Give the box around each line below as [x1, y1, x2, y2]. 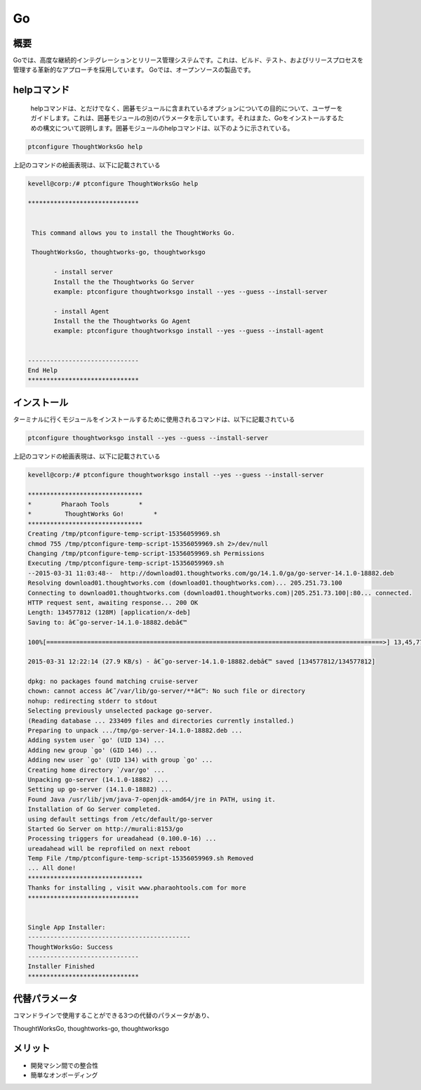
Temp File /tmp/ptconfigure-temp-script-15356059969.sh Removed [27, 855, 254, 862]
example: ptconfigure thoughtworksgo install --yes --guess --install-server [53, 287, 328, 295]
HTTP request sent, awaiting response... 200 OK [27, 598, 199, 606]
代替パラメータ [13, 993, 78, 1005]
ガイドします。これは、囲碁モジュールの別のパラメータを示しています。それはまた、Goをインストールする [30, 114, 338, 122]
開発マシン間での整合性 [30, 1061, 98, 1070]
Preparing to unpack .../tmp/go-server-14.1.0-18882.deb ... [27, 727, 243, 734]
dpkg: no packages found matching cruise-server [27, 677, 199, 685]
